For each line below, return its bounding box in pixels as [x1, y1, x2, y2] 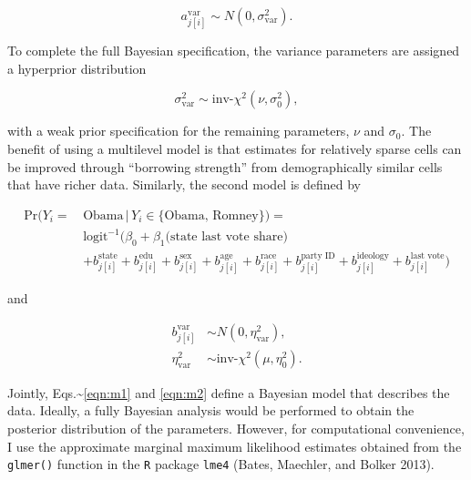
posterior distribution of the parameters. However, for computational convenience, [7, 418, 465, 437]
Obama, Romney [164, 209, 259, 222]
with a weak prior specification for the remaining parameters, [7, 121, 350, 140]
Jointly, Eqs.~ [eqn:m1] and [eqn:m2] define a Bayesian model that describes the [7, 383, 450, 402]
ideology [356, 251, 389, 261]
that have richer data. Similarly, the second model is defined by [7, 175, 362, 194]
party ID [301, 251, 335, 261]
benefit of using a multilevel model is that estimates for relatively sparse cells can [7, 138, 462, 158]
